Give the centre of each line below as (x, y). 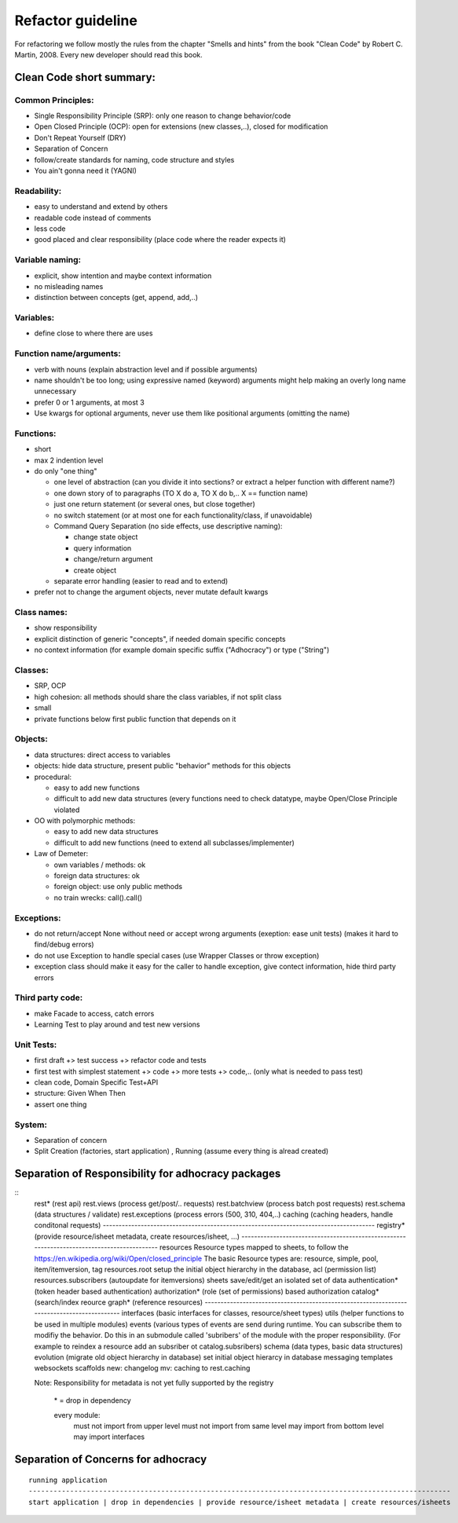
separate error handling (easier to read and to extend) (141, 580)
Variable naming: (48, 260)
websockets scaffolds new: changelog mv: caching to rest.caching (142, 1368)
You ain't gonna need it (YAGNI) (86, 171)
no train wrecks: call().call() (98, 897)
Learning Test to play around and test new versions (117, 1024)
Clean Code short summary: (85, 77)
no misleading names (69, 286)
